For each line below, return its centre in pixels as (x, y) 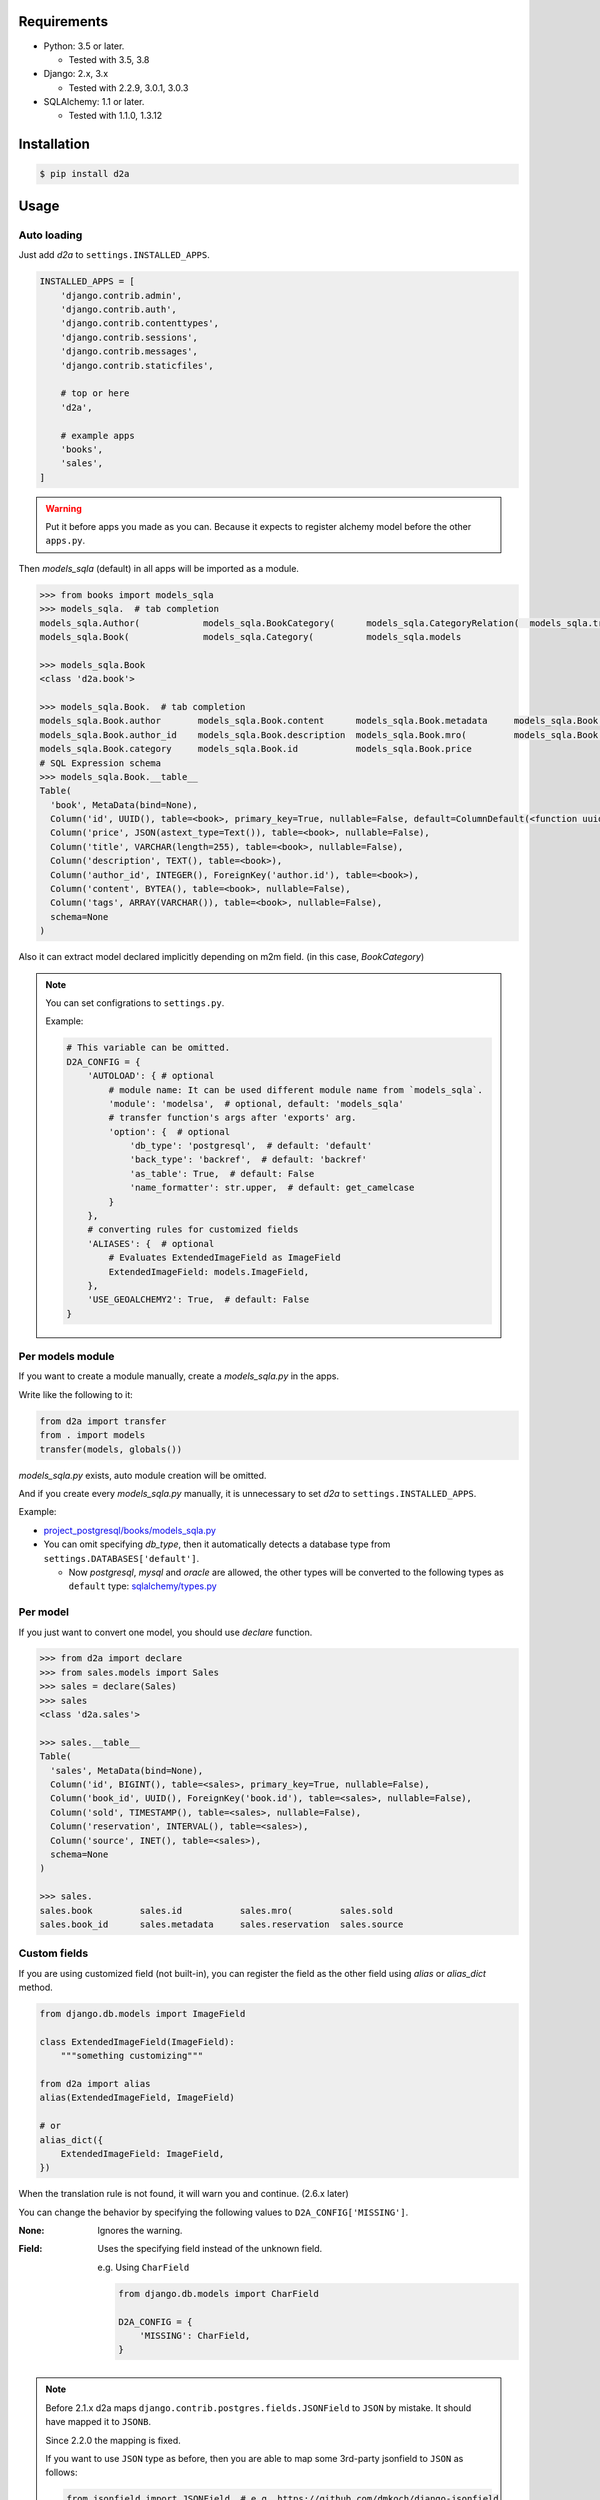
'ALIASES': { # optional (151, 1243)
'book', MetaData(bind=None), (124, 804)
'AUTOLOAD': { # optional (151, 1076)
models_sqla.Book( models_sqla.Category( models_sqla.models (250, 636)
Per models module (66, 1357)
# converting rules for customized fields (193, 1229)
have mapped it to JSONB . (98, 2422)
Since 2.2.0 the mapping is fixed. (113, 2440)
